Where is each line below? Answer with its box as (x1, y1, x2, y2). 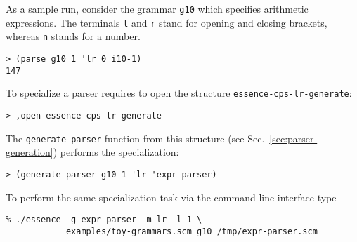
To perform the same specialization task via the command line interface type (6, 189, 337, 204)
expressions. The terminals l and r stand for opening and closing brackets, (6, 15, 327, 29)
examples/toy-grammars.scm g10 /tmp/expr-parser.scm (65, 226, 318, 236)
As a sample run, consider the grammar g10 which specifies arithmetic (6, 1, 309, 15)
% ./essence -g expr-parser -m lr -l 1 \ (6, 215, 202, 225)
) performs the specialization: (53, 144, 179, 159)
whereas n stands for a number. (6, 29, 141, 43)
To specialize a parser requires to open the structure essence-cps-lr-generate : (6, 86, 352, 100)
